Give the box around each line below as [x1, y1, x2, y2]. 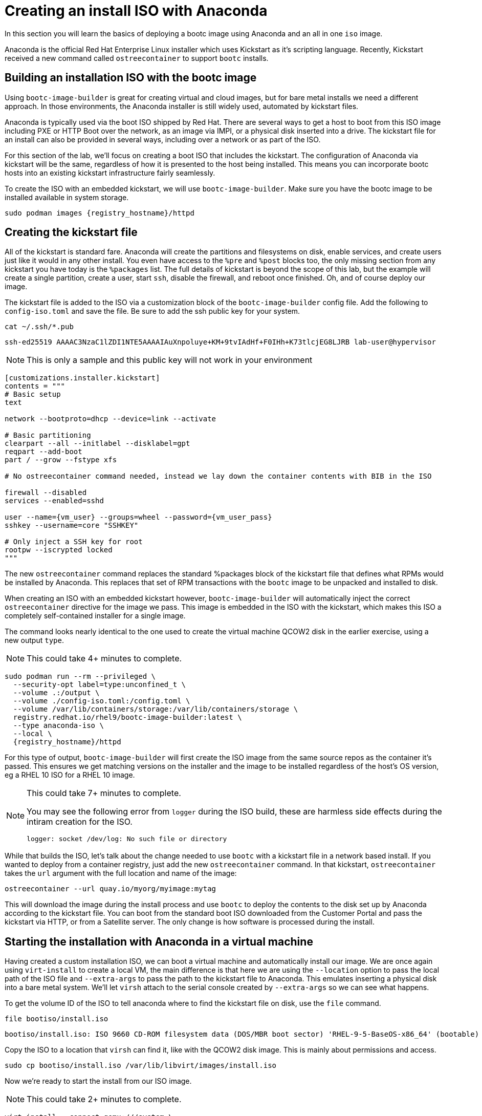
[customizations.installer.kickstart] [5, 374, 160, 382]
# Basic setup [5, 390, 61, 399]
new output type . [5, 636, 64, 645]
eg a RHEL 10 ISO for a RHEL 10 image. [5, 770, 135, 780]
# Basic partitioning [5, 431, 91, 440]
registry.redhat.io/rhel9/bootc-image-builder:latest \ [13, 713, 242, 722]
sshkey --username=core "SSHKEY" [5, 521, 139, 530]
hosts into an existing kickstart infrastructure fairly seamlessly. [5, 168, 215, 177]
